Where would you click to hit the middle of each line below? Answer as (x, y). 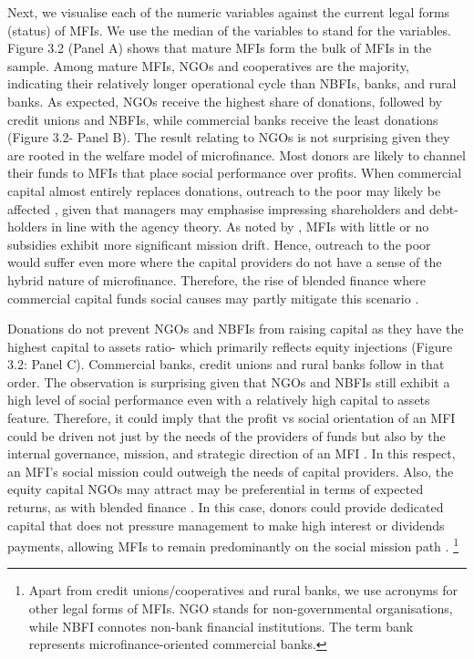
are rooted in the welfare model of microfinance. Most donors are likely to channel (237, 154)
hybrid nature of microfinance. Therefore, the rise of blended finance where (216, 279)
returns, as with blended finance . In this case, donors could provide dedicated (226, 507)
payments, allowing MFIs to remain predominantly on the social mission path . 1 (233, 545)
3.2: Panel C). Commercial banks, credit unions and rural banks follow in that (226, 364)
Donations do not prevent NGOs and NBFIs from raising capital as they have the (236, 329)
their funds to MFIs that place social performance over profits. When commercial (235, 173)
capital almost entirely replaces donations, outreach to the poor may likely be (224, 190)
